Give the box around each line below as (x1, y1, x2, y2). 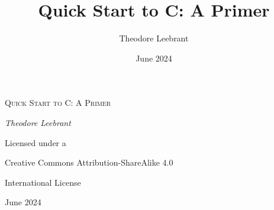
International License (5, 176, 81, 188)
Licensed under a (5, 136, 66, 148)
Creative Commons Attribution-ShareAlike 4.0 (5, 156, 173, 169)
